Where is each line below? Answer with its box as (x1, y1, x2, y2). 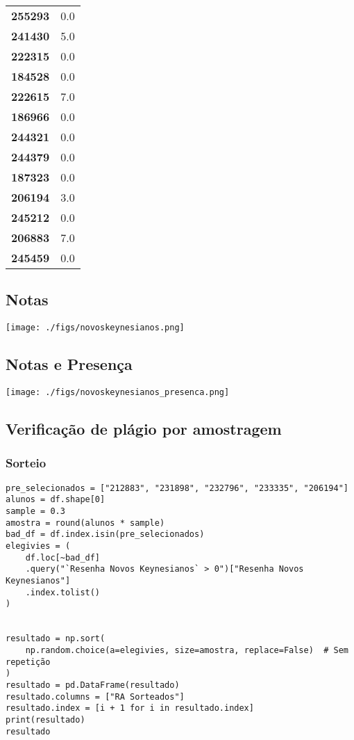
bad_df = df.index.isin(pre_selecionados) (6, 529, 205, 540)
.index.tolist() (25, 587, 101, 597)
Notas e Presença (6, 353, 133, 375)
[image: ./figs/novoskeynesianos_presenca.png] (6, 387, 230, 398)
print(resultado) (6, 714, 85, 725)
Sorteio (6, 454, 47, 472)
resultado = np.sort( (6, 634, 106, 644)
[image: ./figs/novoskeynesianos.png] (6, 323, 185, 333)
